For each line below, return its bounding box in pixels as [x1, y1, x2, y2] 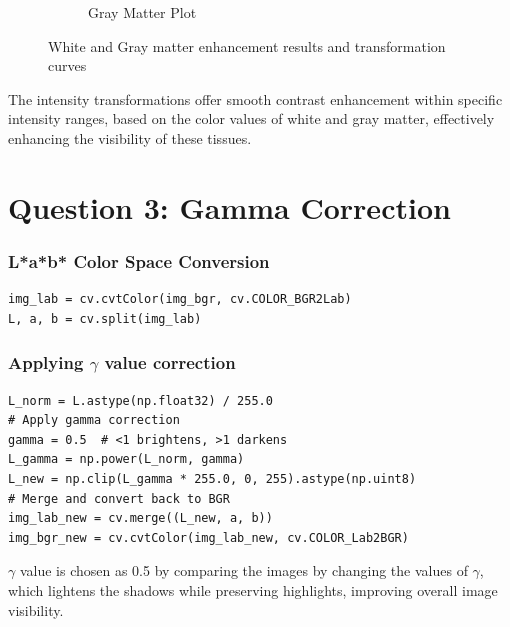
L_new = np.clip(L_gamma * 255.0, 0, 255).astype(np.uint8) [8, 471, 417, 486]
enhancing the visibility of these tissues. [8, 127, 252, 148]
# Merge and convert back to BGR [8, 491, 230, 506]
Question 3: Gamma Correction [8, 186, 451, 227]
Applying [8, 350, 84, 375]
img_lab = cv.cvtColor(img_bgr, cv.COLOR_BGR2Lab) [8, 292, 352, 307]
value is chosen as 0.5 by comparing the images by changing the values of [19, 560, 468, 581]
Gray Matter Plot [88, 2, 197, 22]
